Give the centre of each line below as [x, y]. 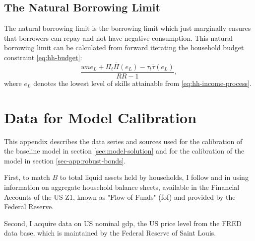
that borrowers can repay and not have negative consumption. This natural [118, 38]
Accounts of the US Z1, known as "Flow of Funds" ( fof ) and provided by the [120, 197]
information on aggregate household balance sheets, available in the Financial [122, 187]
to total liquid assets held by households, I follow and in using [154, 177]
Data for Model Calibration [100, 117]
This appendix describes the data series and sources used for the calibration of [123, 141]
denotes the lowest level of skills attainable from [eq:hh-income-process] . [142, 83]
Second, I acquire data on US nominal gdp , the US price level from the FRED [123, 223]
